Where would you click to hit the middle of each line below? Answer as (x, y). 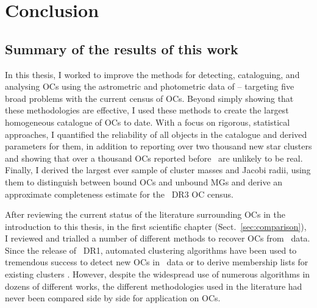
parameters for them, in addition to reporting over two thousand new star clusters (158, 146)
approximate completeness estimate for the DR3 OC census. (119, 194)
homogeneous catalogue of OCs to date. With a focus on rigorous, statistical (148, 122)
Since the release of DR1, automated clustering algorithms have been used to (151, 250)
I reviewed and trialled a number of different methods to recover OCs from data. (158, 238)
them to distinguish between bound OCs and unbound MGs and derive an (144, 181)
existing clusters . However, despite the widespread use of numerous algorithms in (158, 274)
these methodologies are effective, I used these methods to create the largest (147, 110)
